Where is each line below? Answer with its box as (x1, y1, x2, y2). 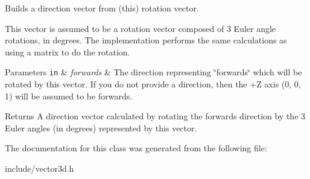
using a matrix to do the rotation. (5, 45, 130, 58)
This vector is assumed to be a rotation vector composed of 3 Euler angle (5, 22, 276, 34)
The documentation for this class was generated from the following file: (5, 142, 267, 154)
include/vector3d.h (5, 162, 74, 174)
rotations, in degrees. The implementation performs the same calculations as (5, 34, 287, 46)
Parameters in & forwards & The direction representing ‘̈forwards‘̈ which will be (5, 66, 302, 78)
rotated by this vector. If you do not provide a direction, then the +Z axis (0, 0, (5, 78, 301, 90)
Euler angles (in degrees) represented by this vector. (5, 121, 197, 134)
